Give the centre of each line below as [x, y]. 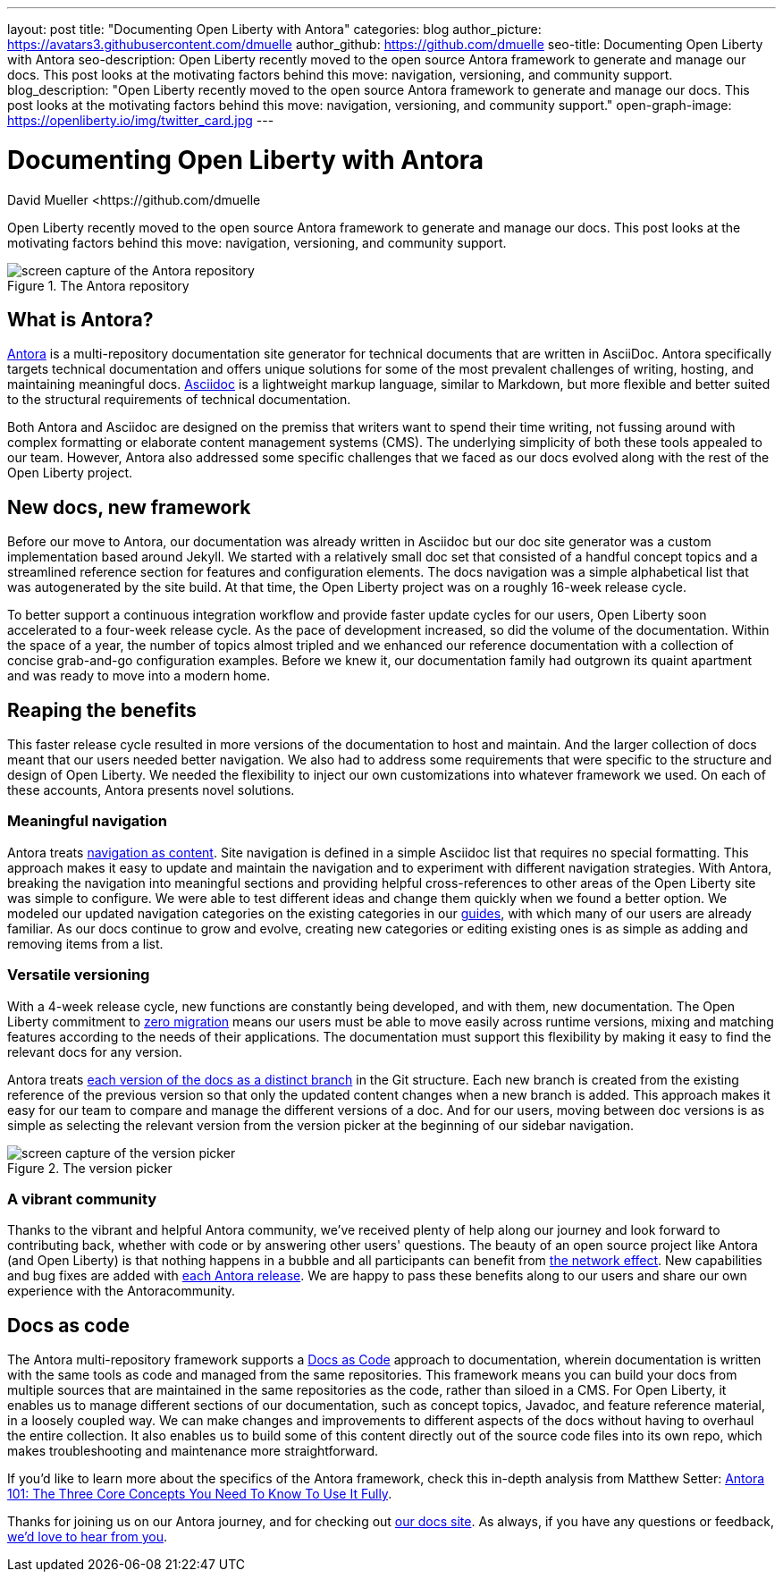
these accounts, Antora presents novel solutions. [151, 790]
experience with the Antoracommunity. [122, 1291]
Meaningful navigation [87, 821]
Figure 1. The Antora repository [98, 285]
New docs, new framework [129, 507]
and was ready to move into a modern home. [139, 676]
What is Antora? [80, 319]
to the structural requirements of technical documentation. [179, 400]
